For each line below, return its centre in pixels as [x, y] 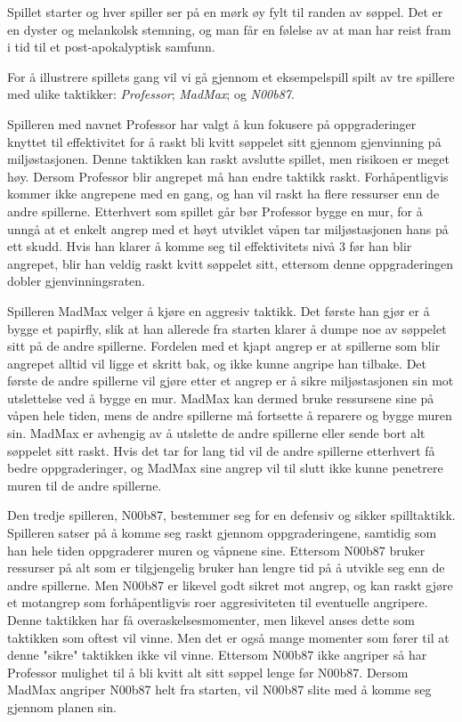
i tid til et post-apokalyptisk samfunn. [111, 47]
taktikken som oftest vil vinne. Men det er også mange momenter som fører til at [228, 637]
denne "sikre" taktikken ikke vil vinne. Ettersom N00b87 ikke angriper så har [217, 655]
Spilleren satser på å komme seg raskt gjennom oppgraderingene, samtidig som [222, 533]
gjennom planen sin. [62, 706]
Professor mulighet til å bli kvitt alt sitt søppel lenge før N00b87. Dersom [208, 672]
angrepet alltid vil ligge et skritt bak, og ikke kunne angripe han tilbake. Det [217, 363]
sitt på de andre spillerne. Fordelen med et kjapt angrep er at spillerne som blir [224, 346]
